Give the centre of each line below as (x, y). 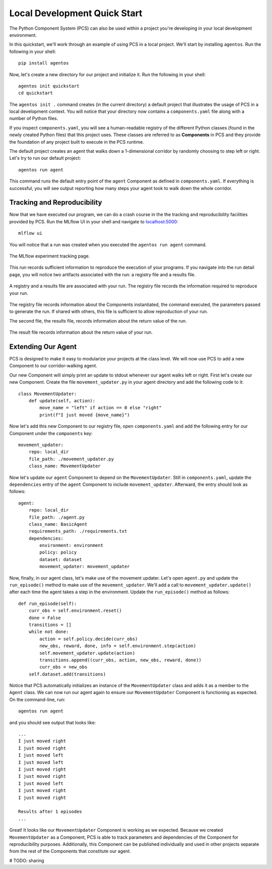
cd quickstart (36, 93)
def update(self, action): (62, 401)
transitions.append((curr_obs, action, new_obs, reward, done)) (120, 660)
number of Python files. (34, 118)
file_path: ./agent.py (57, 517)
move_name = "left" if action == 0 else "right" (101, 408)
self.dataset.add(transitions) (67, 674)
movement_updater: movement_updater (85, 567)
